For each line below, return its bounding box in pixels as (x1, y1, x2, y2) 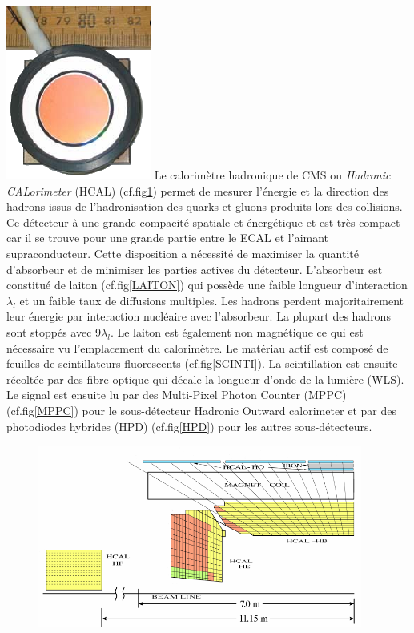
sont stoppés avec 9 (6, 323, 102, 340)
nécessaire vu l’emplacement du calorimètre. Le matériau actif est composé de (6, 339, 388, 356)
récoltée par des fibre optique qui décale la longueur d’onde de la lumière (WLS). (6, 370, 404, 387)
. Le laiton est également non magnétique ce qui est (110, 323, 364, 340)
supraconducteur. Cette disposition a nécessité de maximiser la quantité (6, 244, 360, 261)
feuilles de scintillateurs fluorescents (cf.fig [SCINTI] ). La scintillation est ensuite (6, 355, 398, 372)
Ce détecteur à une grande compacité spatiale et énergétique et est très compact (6, 213, 400, 230)
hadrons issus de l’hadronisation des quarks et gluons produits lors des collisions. (6, 198, 403, 215)
